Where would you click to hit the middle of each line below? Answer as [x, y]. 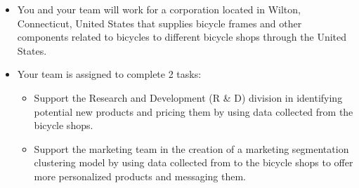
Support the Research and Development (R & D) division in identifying [188, 97]
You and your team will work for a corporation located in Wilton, [159, 9]
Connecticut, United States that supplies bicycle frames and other [159, 23]
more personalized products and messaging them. [140, 176]
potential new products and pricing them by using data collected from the [194, 111]
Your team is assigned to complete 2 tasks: [109, 74]
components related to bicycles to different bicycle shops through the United [182, 37]
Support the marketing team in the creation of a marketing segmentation [191, 148]
